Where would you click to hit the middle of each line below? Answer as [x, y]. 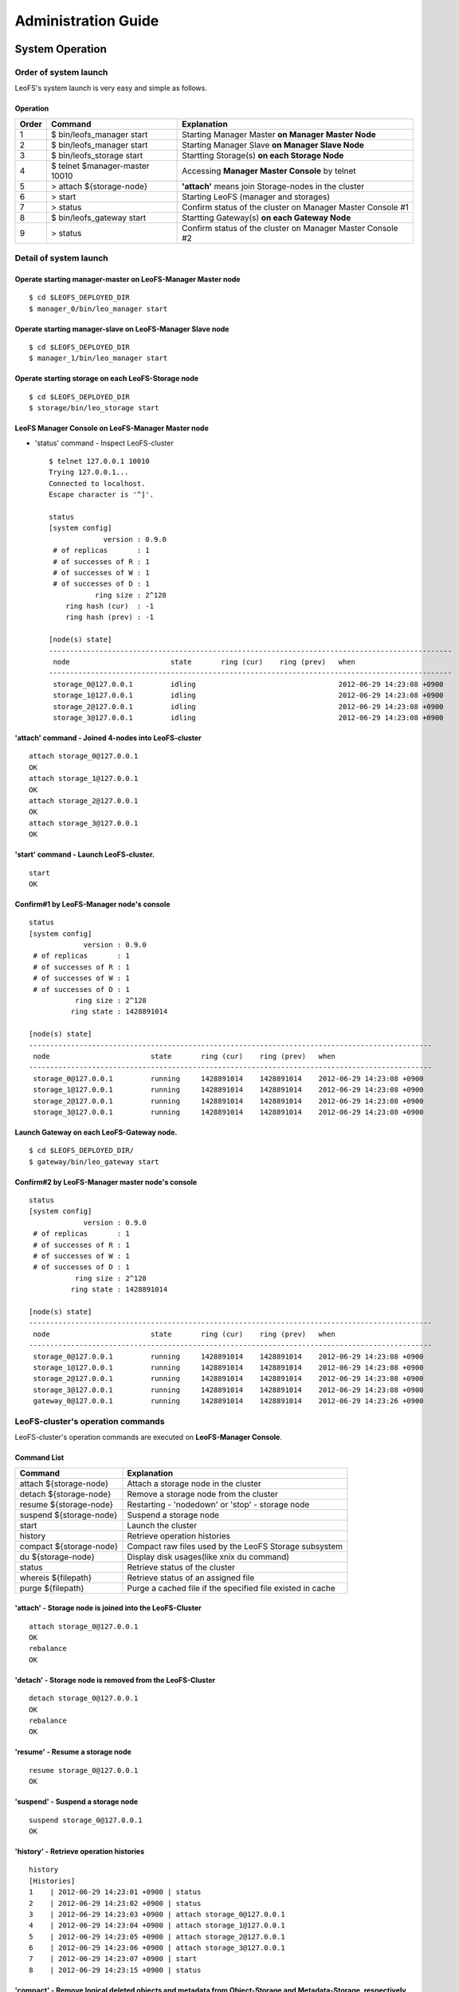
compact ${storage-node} [69, 1546]
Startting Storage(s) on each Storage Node [263, 155]
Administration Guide [87, 21]
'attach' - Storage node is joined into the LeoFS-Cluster [108, 1608]
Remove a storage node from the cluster [203, 1494]
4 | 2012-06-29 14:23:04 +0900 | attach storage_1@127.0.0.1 [157, 1925]
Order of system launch [61, 72]
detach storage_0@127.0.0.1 [84, 1698]
